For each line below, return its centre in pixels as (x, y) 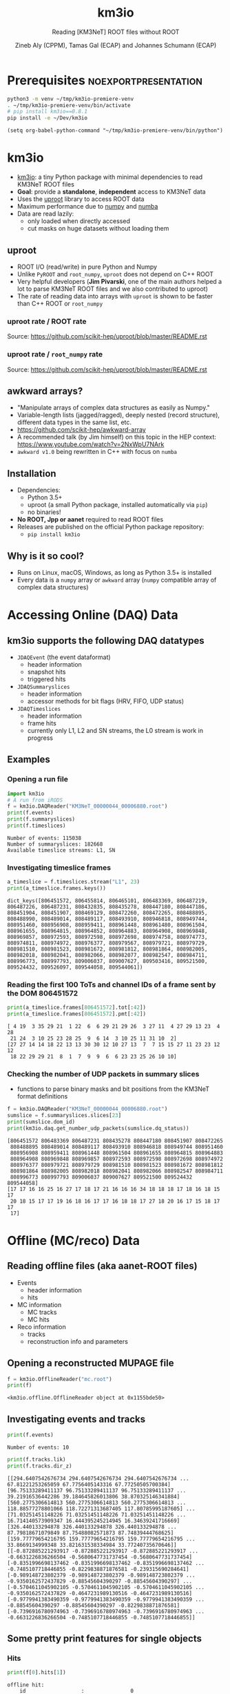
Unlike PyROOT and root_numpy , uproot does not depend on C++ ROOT (115, 274)
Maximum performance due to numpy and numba (87, 207)
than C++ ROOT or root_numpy (60, 303)
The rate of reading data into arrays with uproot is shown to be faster (115, 296)
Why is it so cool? (46, 556)
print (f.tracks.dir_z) (40, 1466)
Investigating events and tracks (76, 1419)
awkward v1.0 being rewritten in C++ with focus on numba (97, 452)
